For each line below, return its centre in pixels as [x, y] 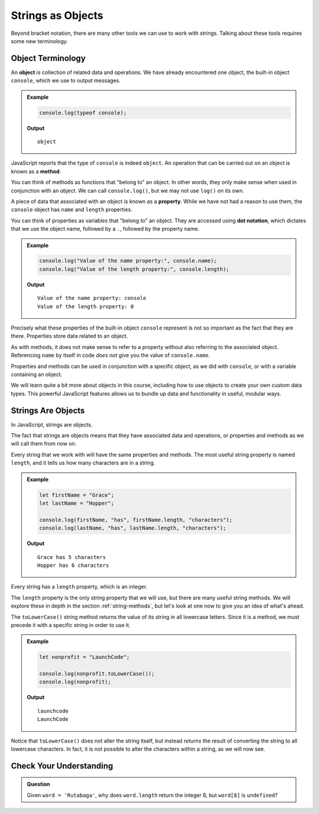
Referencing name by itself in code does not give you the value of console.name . [110, 356]
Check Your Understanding [62, 766]
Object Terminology [48, 58]
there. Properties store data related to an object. [69, 336]
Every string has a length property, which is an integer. [79, 587]
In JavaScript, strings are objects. [52, 424]
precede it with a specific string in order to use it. [71, 625]
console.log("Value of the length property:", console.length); [134, 269]
